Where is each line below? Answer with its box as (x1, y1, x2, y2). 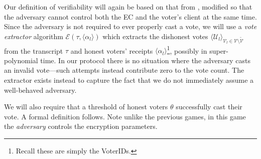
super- (209, 45, 229, 56)
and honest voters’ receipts (70, 45, 153, 56)
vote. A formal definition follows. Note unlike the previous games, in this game (4, 111, 246, 121)
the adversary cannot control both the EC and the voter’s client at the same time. (4, 11, 257, 22)
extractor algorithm (4, 31, 63, 41)
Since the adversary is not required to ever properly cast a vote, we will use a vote (4, 21, 257, 32)
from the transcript (4, 45, 63, 56)
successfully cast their (176, 101, 242, 112)
